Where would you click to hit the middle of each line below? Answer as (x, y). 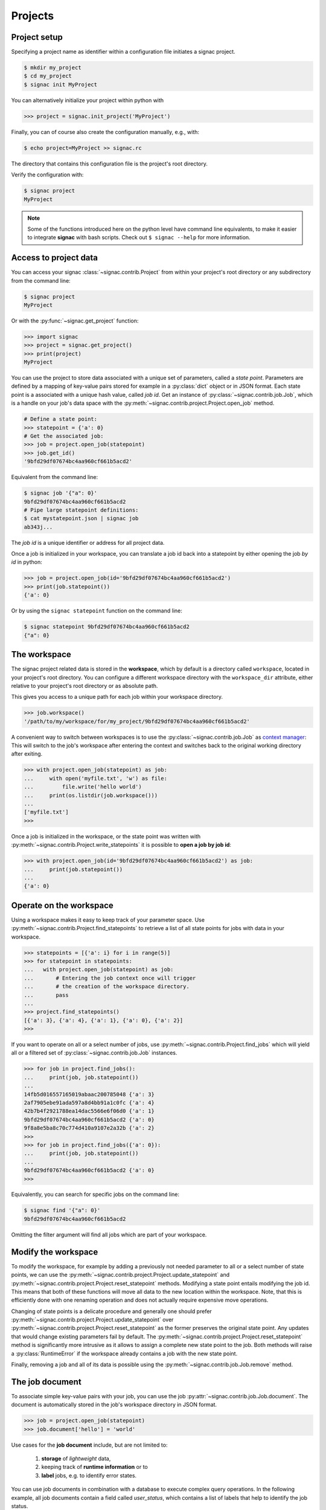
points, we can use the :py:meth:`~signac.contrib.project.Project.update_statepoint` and (120, 1275)
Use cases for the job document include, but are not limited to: (89, 1445)
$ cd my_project (48, 76)
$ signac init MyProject (61, 84)
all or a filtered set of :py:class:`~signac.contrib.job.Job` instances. (94, 1053)
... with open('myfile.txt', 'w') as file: (95, 778)
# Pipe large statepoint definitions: (81, 510)
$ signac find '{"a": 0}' (62, 1210)
